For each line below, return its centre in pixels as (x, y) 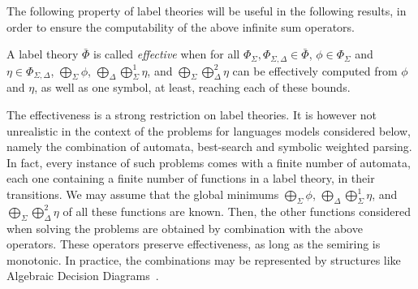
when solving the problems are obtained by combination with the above (185, 228)
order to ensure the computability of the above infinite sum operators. (181, 26)
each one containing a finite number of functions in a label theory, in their (191, 178)
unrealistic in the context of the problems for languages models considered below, (209, 130)
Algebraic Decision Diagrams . (83, 276)
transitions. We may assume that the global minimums (143, 194)
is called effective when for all (167, 54)
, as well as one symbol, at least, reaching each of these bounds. (192, 87)
